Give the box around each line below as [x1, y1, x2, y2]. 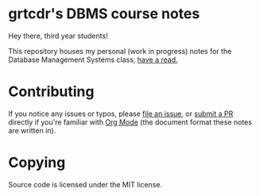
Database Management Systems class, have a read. [8, 55, 178, 64]
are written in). [8, 125, 56, 135]
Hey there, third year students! [8, 31, 109, 40]
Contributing [8, 83, 95, 101]
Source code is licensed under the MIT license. [8, 179, 163, 189]
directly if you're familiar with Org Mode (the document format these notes [8, 117, 253, 127]
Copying [8, 154, 66, 171]
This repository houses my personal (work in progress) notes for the [8, 46, 232, 56]
